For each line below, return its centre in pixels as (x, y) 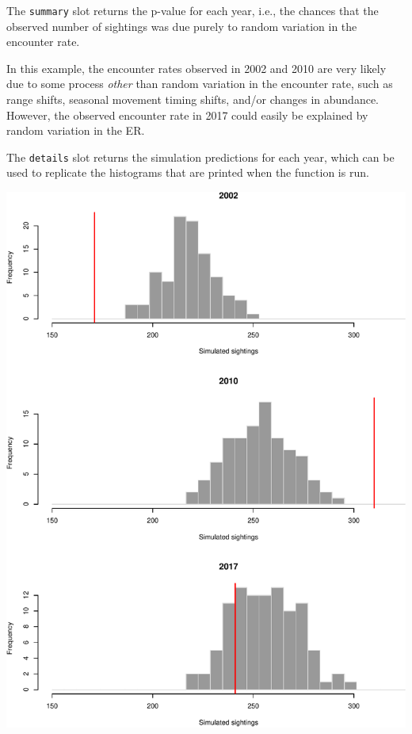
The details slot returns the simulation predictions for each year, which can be (200, 157)
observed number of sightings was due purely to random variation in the (182, 26)
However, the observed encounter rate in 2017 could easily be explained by (187, 115)
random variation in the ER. (76, 130)
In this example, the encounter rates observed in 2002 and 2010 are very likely (196, 68)
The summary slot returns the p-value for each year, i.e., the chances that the (193, 10)
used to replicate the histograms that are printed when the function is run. (188, 172)
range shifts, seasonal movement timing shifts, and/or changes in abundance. (193, 99)
